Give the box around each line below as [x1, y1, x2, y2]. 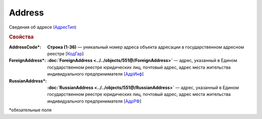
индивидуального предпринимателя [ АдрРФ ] [47, 98, 142, 104]
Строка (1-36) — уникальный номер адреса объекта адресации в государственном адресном [47, 44, 245, 50]
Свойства [9, 34, 34, 41]
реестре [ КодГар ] [47, 51, 84, 57]
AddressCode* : [9, 44, 41, 50]
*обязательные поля [9, 107, 52, 113]
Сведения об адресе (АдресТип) [9, 24, 77, 30]
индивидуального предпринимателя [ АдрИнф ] [47, 71, 144, 77]
